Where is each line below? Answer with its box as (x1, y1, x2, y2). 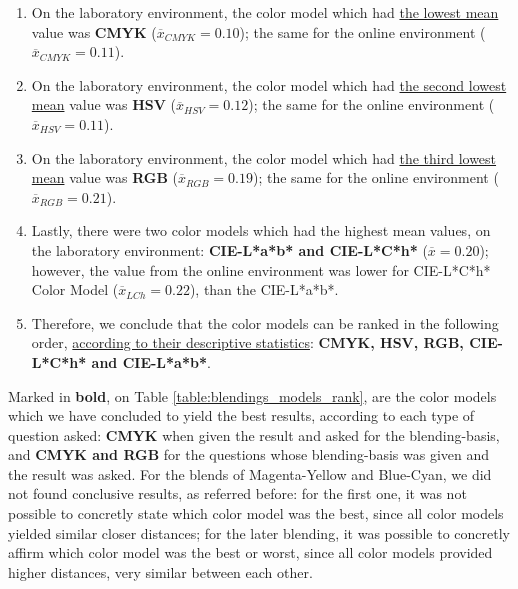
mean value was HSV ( (31, 94, 177, 115)
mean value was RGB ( (31, 167, 179, 188)
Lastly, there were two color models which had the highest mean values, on (31, 220, 491, 241)
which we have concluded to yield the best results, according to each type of (8, 405, 475, 426)
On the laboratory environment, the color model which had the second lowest (31, 74, 507, 95)
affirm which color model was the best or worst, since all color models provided (8, 542, 493, 563)
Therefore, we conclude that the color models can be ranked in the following (31, 312, 499, 333)
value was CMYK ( (31, 21, 157, 42)
